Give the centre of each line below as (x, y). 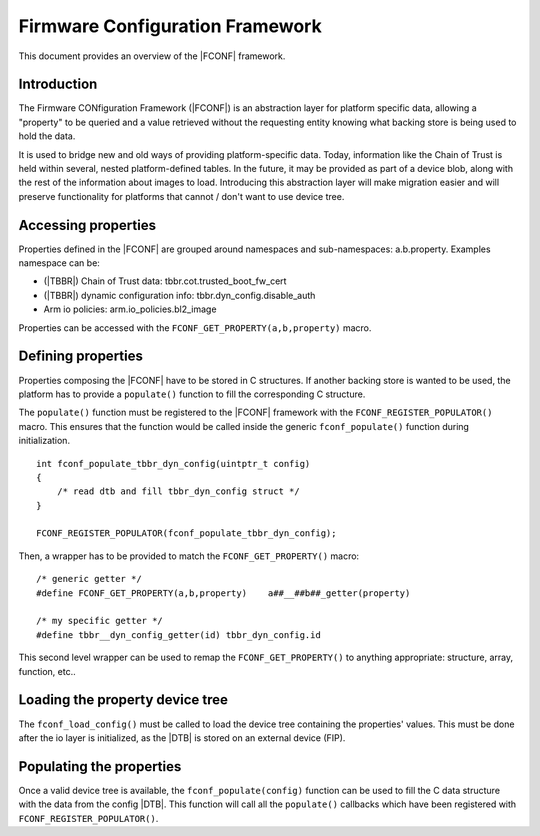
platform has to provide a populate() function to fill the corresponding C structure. (192, 394)
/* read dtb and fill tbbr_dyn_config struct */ (178, 491)
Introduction (58, 84)
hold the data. (47, 136)
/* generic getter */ (89, 579)
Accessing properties (87, 225)
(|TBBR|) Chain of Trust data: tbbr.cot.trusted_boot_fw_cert (165, 281)
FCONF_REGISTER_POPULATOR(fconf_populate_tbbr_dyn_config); (186, 533)
